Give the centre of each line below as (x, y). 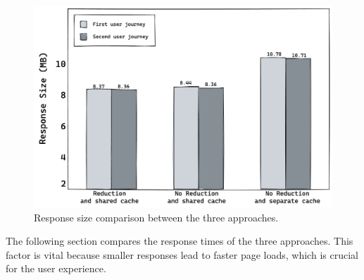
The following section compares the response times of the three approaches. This (180, 241)
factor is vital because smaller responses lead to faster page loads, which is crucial (182, 254)
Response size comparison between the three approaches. (156, 217)
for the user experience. (56, 268)
